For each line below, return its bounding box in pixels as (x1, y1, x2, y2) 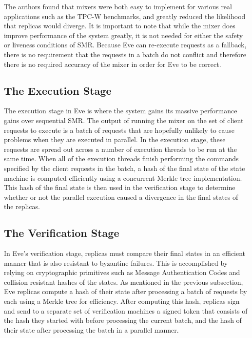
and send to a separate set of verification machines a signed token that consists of (4, 305, 248, 316)
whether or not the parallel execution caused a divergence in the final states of (4, 191, 238, 202)
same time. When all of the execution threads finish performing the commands (4, 153, 239, 164)
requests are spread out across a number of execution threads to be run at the (4, 144, 237, 154)
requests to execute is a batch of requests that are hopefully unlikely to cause (4, 125, 235, 135)
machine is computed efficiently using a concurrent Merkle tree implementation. (4, 172, 242, 183)
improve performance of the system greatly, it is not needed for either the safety (4, 30, 243, 40)
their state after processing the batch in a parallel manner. (4, 324, 179, 335)
